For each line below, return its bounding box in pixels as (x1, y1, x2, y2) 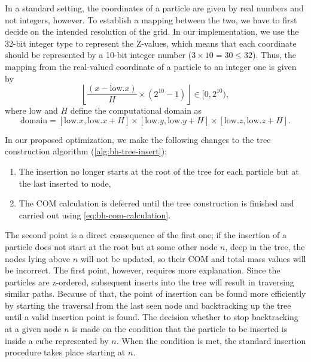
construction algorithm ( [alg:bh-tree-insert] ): (5, 145, 167, 157)
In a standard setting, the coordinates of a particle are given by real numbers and (5, 2, 304, 14)
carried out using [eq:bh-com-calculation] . (19, 208, 171, 221)
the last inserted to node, (19, 177, 111, 189)
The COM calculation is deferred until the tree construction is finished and (19, 197, 294, 209)
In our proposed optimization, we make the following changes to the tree (5, 133, 271, 145)
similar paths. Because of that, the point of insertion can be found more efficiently (5, 287, 306, 300)
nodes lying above (5, 252, 70, 264)
